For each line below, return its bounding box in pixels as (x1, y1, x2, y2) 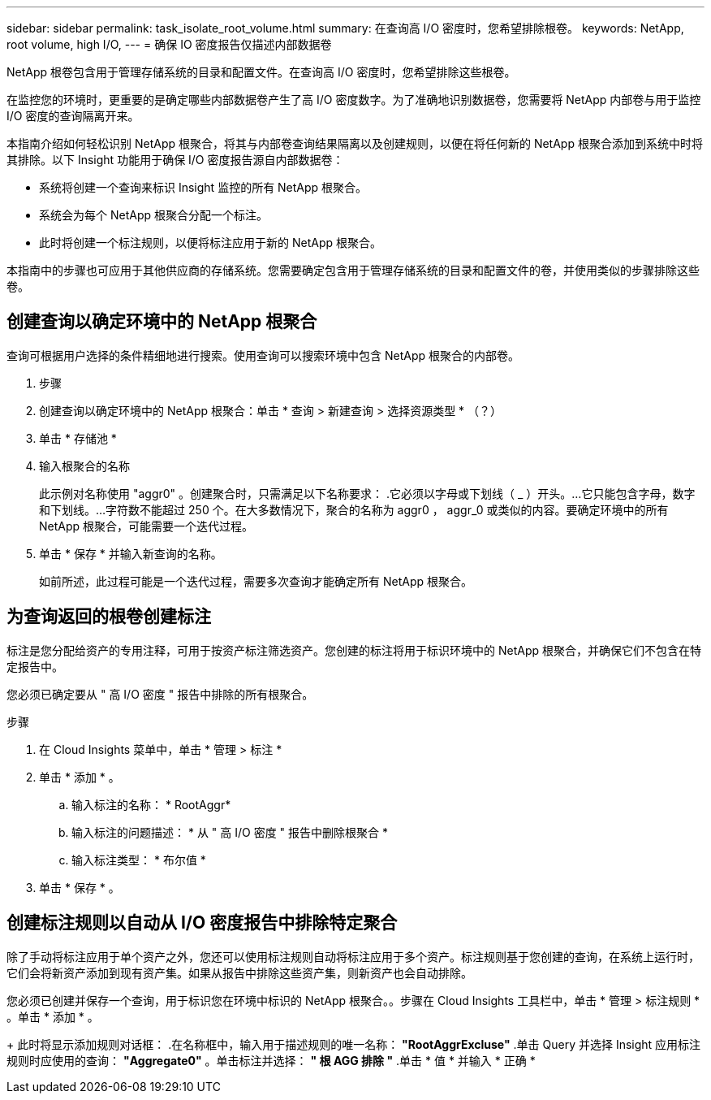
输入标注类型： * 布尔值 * (71, 852, 206, 867)
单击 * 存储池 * (39, 431, 117, 445)
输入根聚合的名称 (39, 458, 130, 473)
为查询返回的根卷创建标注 (6, 606, 211, 627)
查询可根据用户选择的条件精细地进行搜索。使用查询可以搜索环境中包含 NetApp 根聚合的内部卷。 (6, 348, 519, 362)
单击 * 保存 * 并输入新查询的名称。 (39, 546, 222, 561)
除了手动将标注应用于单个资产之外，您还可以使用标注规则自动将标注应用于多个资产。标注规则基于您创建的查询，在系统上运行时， (6, 949, 700, 964)
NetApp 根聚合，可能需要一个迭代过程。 (39, 518, 254, 533)
